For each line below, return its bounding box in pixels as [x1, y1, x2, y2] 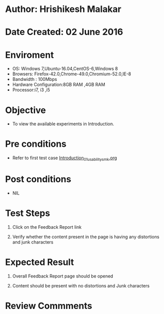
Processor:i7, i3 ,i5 [12, 87, 51, 93]
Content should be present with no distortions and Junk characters [12, 283, 150, 289]
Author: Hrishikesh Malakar [5, 3, 122, 15]
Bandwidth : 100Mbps [12, 76, 57, 82]
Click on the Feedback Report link [12, 224, 82, 230]
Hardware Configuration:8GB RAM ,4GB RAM [12, 81, 105, 88]
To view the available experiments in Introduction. [12, 121, 114, 127]
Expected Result [5, 257, 75, 268]
